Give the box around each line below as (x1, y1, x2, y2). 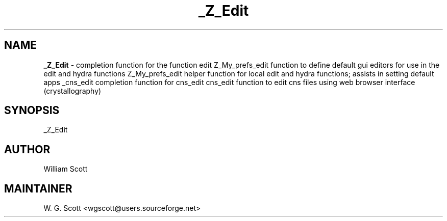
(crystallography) (43, 86, 102, 95)
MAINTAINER (4, 182, 72, 195)
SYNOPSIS (4, 104, 60, 117)
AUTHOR (4, 143, 51, 156)
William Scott (43, 164, 88, 174)
